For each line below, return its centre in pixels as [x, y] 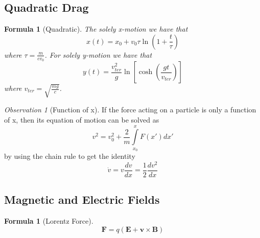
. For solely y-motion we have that [98, 54]
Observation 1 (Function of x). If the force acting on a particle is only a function [130, 110]
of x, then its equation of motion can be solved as [82, 120]
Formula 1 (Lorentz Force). [49, 221]
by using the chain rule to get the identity [70, 156]
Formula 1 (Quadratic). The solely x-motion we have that [96, 29]
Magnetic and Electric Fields [82, 199]
